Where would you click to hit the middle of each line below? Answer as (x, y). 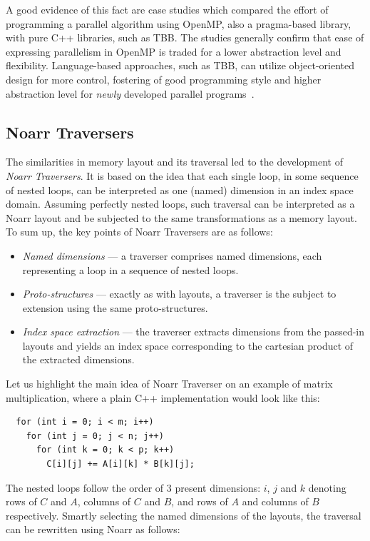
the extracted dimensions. (78, 359)
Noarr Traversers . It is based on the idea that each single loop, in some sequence (182, 175)
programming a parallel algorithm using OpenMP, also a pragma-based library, (179, 23)
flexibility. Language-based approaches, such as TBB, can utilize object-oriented (180, 65)
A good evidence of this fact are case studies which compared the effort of (167, 9)
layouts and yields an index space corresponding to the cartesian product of (188, 345)
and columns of (275, 501)
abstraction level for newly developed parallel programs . (130, 93)
